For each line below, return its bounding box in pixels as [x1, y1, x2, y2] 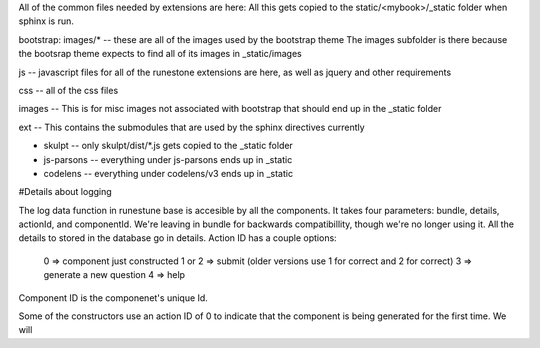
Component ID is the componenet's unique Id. [18, 291, 209, 304]
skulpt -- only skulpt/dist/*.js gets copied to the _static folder [43, 140, 294, 152]
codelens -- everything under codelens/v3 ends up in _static [43, 167, 294, 179]
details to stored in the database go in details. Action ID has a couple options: [18, 232, 337, 244]
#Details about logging [18, 186, 112, 198]
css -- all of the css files [18, 84, 119, 96]
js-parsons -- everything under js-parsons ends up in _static [43, 153, 293, 165]
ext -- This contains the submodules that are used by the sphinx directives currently [18, 121, 365, 133]
